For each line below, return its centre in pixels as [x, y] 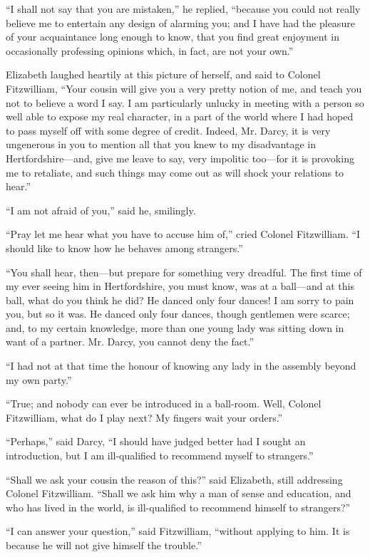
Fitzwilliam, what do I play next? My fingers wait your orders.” [144, 417]
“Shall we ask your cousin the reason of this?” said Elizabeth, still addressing [174, 479]
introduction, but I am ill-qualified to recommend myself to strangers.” [160, 456]
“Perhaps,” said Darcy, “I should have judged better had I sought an [156, 441]
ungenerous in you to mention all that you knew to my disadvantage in [161, 144]
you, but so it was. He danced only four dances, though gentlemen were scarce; [178, 314]
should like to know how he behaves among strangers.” [124, 248]
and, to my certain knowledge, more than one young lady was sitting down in [175, 327]
